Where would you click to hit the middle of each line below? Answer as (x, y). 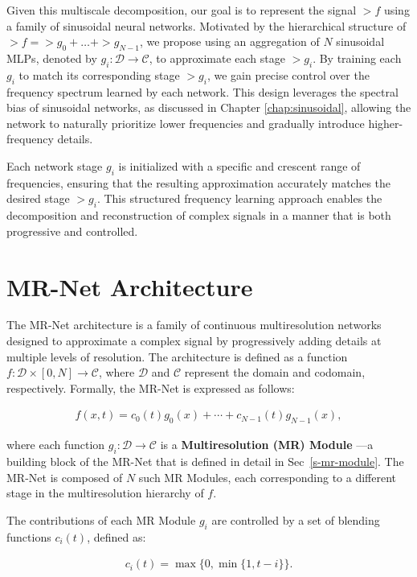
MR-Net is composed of (65, 477)
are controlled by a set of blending (296, 519)
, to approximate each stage (217, 58)
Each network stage (55, 165)
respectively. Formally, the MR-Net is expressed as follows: (151, 387)
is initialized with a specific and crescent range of (239, 165)
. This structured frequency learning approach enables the (239, 198)
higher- (386, 123)
